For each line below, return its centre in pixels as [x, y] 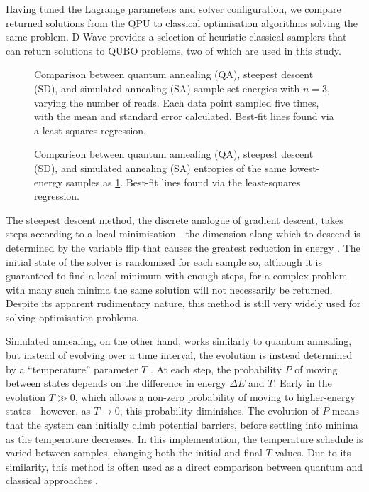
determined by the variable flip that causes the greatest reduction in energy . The [183, 247]
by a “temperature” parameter [72, 369]
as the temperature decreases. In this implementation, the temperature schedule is [184, 438]
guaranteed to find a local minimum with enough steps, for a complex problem [177, 276]
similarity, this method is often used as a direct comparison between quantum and [184, 466]
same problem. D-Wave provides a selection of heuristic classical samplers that [176, 37]
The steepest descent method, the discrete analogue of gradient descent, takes [175, 219]
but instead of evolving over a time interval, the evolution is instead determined [179, 355]
